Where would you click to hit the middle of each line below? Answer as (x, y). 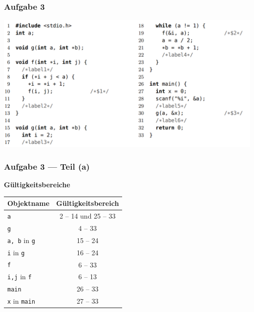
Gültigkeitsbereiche (37, 184)
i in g (16, 252)
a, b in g (21, 240)
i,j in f (20, 277)
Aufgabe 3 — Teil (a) (47, 166)
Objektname (29, 203)
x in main (21, 301)
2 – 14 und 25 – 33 (88, 215)
